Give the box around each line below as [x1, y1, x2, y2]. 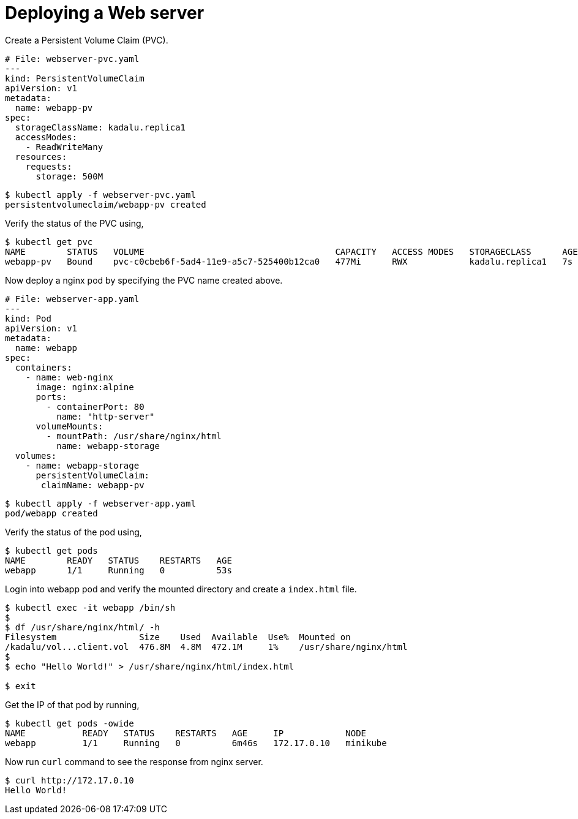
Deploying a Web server [5, 2, 205, 23]
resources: [15, 151, 67, 162]
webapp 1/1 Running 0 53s [5, 565, 232, 575]
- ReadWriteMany [25, 142, 103, 152]
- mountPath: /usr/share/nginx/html [46, 431, 222, 441]
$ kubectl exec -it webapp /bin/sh [5, 602, 176, 613]
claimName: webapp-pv [41, 480, 144, 490]
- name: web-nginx [25, 372, 114, 382]
